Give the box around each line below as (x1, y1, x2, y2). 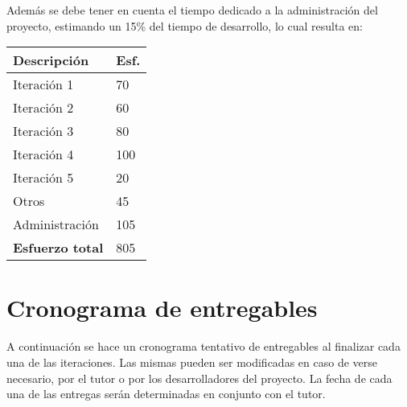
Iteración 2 (13, 98, 74, 117)
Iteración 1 (13, 75, 74, 94)
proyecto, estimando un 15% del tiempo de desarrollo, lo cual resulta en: (6, 17, 363, 34)
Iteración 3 (13, 121, 74, 141)
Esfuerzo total (13, 238, 104, 257)
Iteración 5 (13, 168, 74, 187)
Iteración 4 (13, 145, 74, 164)
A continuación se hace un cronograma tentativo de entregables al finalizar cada (6, 338, 401, 355)
